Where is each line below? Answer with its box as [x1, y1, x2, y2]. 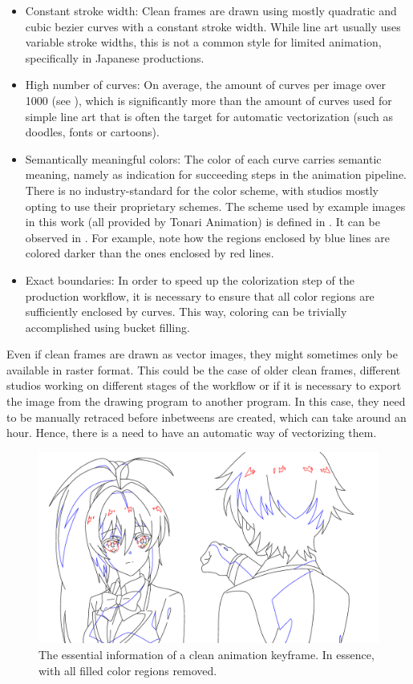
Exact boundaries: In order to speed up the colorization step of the [25, 271, 354, 288]
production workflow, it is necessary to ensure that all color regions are [25, 287, 375, 304]
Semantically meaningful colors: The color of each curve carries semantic [25, 150, 382, 167]
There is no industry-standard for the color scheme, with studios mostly [25, 181, 379, 198]
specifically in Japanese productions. [25, 49, 204, 66]
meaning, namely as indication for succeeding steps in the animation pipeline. [25, 166, 407, 183]
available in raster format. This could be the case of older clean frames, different [6, 361, 401, 378]
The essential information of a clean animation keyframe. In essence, [38, 646, 375, 662]
